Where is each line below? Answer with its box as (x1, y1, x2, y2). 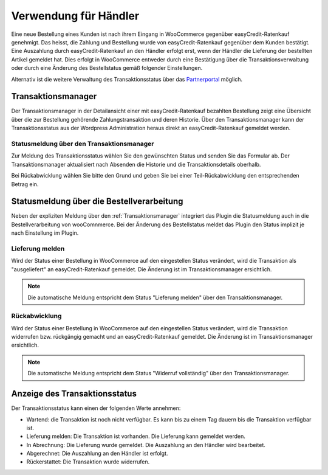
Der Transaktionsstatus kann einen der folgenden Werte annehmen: (11, 404, 181, 412)
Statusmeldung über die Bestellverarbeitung (11, 196, 183, 207)
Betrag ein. (11, 180, 39, 188)
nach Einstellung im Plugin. (11, 229, 79, 237)
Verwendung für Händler (11, 9, 140, 23)
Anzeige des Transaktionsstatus (11, 389, 137, 399)
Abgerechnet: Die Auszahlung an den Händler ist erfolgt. (26, 450, 168, 457)
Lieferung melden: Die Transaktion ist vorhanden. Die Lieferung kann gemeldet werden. (26, 432, 246, 440)
